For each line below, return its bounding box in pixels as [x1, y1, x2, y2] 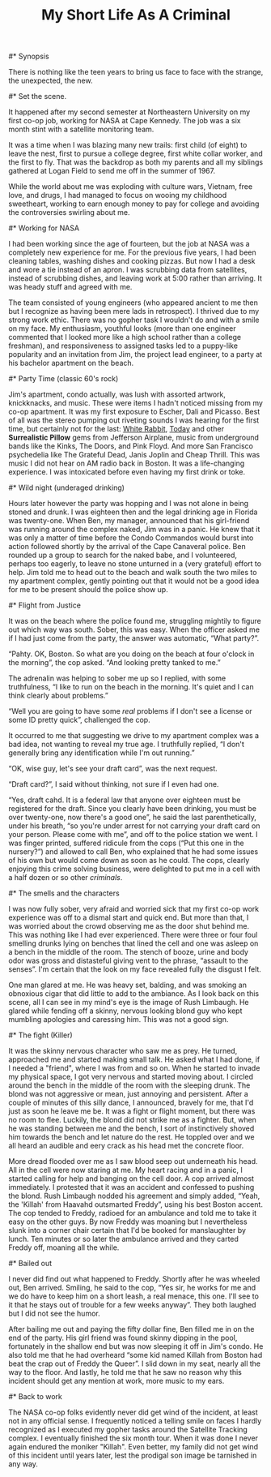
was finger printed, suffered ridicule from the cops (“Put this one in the [8, 838, 244, 848]
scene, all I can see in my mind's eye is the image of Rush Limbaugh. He [8, 998, 249, 1007]
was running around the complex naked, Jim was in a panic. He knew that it [8, 525, 260, 535]
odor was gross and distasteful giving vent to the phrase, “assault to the [8, 955, 248, 966]
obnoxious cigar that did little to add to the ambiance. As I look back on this [8, 989, 260, 998]
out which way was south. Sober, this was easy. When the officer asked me [8, 625, 260, 634]
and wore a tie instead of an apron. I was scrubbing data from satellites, [8, 265, 248, 275]
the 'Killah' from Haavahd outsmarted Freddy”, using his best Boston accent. [8, 1200, 263, 1209]
